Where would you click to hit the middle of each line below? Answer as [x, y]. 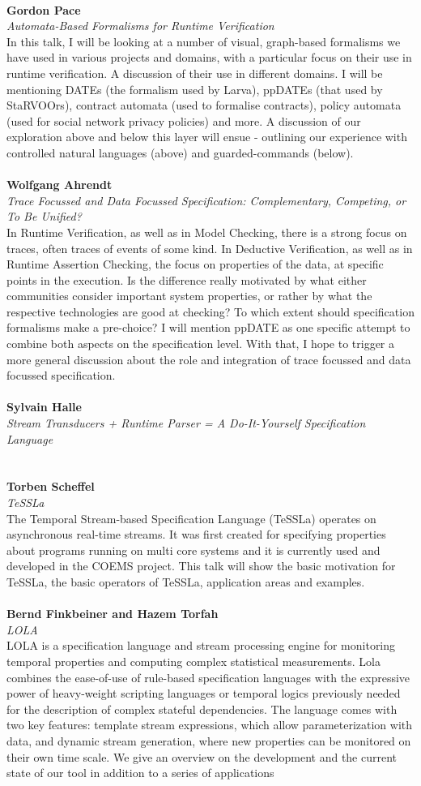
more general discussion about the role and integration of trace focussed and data [209, 359]
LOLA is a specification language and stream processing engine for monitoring [201, 645]
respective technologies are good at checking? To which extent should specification [210, 311]
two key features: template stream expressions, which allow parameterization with [210, 725]
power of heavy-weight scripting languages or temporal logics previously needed [204, 693]
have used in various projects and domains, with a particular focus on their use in [209, 57]
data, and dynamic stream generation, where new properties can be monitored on [209, 740]
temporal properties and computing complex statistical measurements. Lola [193, 661]
